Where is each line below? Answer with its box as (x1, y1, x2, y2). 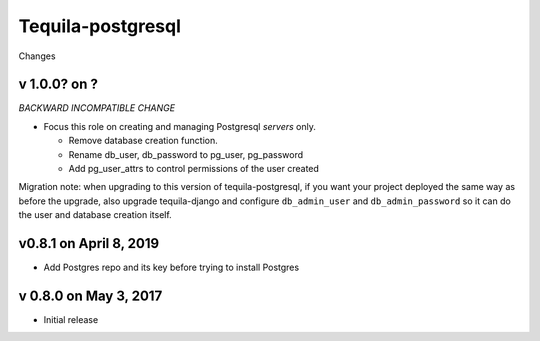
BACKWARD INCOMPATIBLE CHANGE (18, 102, 175, 114)
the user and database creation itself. (18, 209, 172, 221)
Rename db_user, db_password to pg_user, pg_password (68, 148, 304, 160)
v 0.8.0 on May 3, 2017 (18, 287, 163, 304)
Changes (18, 50, 56, 62)
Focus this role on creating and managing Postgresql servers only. (43, 120, 317, 132)
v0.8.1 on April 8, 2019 (18, 235, 160, 252)
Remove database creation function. (68, 135, 219, 147)
